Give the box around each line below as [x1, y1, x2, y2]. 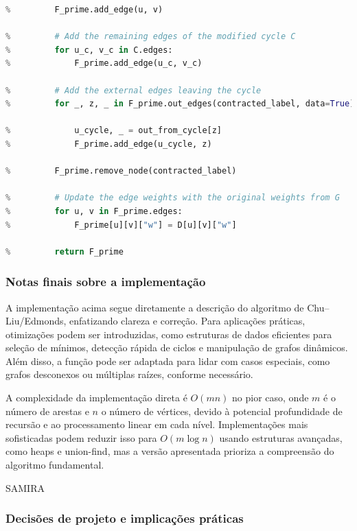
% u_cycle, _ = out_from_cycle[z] [5, 126, 222, 136]
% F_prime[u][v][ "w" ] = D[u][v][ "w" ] [5, 220, 237, 230]
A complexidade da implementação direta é [5, 390, 187, 405]
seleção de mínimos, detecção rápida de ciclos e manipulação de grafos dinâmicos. [5, 340, 348, 355]
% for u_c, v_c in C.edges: [5, 45, 173, 55]
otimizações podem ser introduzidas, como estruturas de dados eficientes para [5, 327, 332, 341]
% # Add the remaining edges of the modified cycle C [5, 32, 296, 42]
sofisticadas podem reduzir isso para [5, 430, 157, 445]
